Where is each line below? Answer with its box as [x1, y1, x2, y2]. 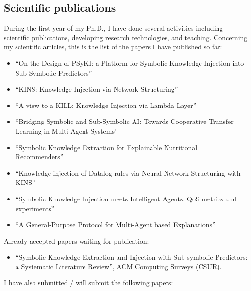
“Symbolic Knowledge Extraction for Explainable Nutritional [15, 142, 198, 152]
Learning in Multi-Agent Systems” [15, 125, 118, 136]
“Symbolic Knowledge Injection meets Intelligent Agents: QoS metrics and [15, 193, 237, 203]
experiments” [15, 203, 55, 213]
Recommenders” [15, 152, 64, 162]
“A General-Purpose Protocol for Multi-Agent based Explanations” [15, 219, 216, 230]
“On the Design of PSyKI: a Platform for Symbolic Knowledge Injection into [15, 58, 244, 68]
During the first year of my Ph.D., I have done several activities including [4, 23, 223, 33]
